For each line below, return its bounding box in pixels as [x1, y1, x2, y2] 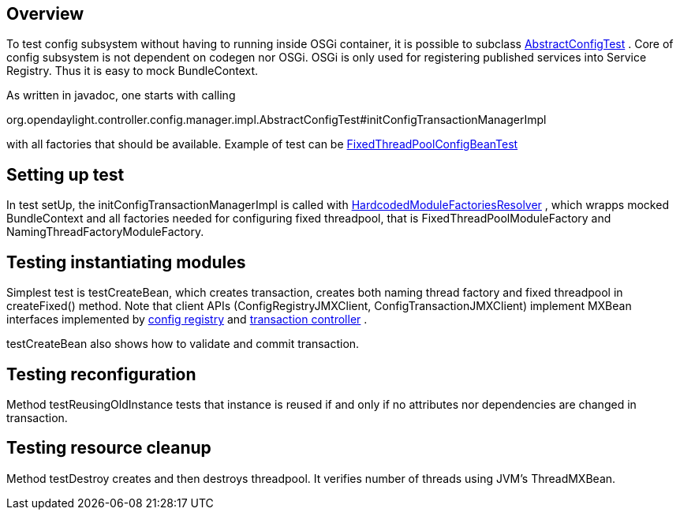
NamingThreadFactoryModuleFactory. [6, 225, 204, 239]
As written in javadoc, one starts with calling [6, 88, 236, 103]
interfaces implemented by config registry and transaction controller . [6, 312, 368, 327]
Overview [6, 4, 84, 24]
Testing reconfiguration [6, 364, 196, 384]
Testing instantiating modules [6, 252, 246, 272]
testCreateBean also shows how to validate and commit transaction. [6, 337, 360, 351]
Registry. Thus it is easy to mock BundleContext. [6, 64, 259, 78]
